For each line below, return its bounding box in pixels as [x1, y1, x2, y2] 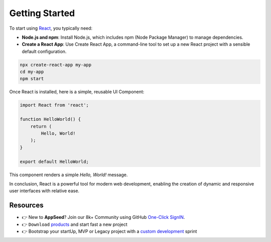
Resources [9, 201, 44, 210]
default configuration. [22, 48, 67, 54]
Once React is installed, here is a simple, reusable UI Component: [9, 89, 145, 95]
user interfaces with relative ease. [9, 188, 80, 194]
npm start [20, 76, 44, 82]
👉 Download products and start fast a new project [22, 221, 127, 227]
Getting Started [9, 8, 75, 19]
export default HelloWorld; [20, 158, 89, 165]
